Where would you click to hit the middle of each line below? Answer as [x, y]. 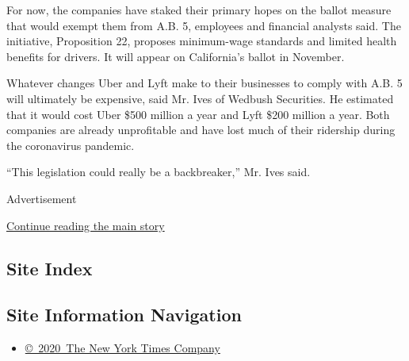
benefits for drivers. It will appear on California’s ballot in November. [176, 56]
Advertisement [42, 198]
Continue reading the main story [86, 225]
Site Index [50, 268]
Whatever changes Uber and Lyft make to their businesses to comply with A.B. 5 [204, 83]
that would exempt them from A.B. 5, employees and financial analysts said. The [204, 25]
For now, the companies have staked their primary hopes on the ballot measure [199, 10]
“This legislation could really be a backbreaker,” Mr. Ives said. [159, 172]
